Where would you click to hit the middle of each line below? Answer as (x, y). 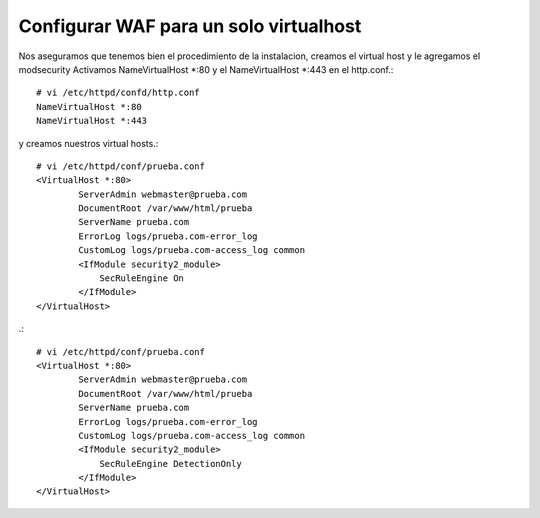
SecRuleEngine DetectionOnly (170, 463)
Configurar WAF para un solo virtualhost (190, 26)
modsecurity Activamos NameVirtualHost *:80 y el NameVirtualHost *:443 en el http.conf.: (206, 69)
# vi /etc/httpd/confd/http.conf (118, 93)
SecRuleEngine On (142, 278)
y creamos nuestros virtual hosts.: (88, 143)
